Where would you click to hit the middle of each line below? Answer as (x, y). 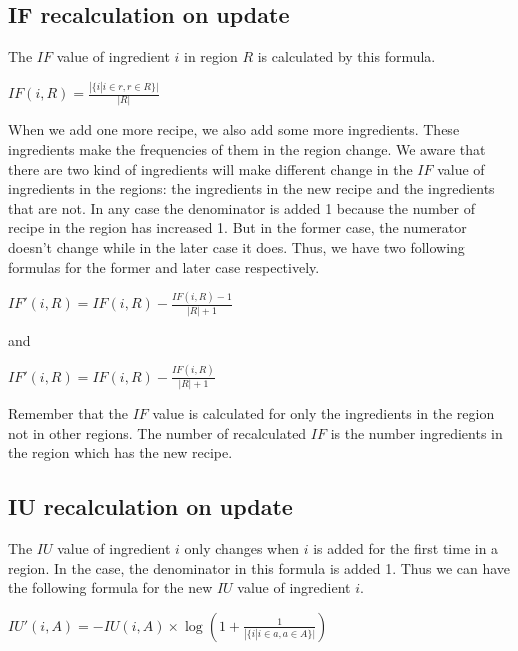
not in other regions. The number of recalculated (157, 432)
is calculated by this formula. (346, 56)
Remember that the (68, 413)
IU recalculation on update (150, 506)
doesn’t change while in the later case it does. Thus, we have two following (236, 246)
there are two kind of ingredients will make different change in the (210, 168)
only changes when (241, 548)
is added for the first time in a (406, 548)
